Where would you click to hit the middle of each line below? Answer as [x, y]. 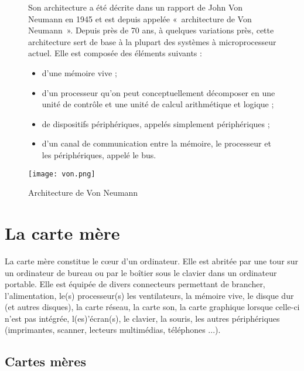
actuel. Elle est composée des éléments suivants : [115, 53]
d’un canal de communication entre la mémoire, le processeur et [156, 143]
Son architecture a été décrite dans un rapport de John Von [136, 7]
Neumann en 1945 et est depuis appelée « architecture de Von [140, 18]
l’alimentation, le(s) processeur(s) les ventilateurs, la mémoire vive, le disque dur [149, 295]
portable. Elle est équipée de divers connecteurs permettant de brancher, [135, 284]
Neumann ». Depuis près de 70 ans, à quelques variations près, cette [151, 30]
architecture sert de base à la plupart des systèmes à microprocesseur [152, 41]
